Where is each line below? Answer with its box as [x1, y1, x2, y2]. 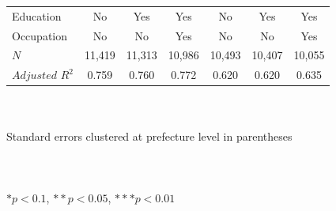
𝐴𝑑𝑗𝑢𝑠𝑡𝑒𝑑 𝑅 [12, 70, 70, 82]
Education [12, 7, 62, 24]
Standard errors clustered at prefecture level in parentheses [6, 127, 293, 144]
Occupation [12, 27, 68, 43]
